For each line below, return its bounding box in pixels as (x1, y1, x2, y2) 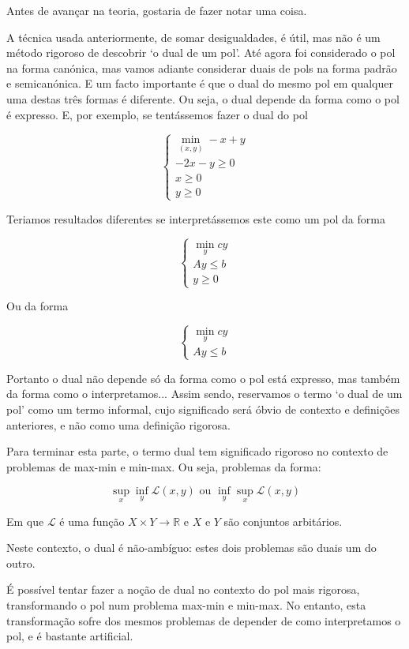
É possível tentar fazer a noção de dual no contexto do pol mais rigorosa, (6, 581, 360, 598)
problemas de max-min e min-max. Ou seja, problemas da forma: (6, 458, 321, 475)
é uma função (59, 512, 125, 529)
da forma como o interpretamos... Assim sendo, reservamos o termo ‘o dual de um (6, 385, 403, 402)
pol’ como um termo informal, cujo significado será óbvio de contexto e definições (6, 400, 400, 417)
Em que (6, 512, 44, 529)
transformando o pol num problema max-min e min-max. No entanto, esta (6, 596, 366, 613)
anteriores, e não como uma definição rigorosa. (6, 416, 231, 433)
